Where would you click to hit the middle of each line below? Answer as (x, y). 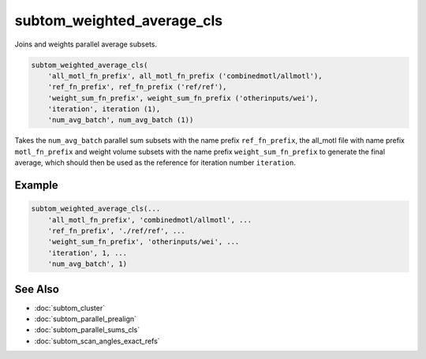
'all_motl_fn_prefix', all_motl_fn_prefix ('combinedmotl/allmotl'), (185, 76)
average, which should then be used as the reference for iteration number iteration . (155, 163)
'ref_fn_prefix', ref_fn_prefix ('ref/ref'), (137, 87)
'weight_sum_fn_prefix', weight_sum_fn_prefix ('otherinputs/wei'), (183, 98)
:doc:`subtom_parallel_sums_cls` (87, 330)
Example (36, 185)
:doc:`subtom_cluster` (70, 308)
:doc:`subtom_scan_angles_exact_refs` (97, 341)
